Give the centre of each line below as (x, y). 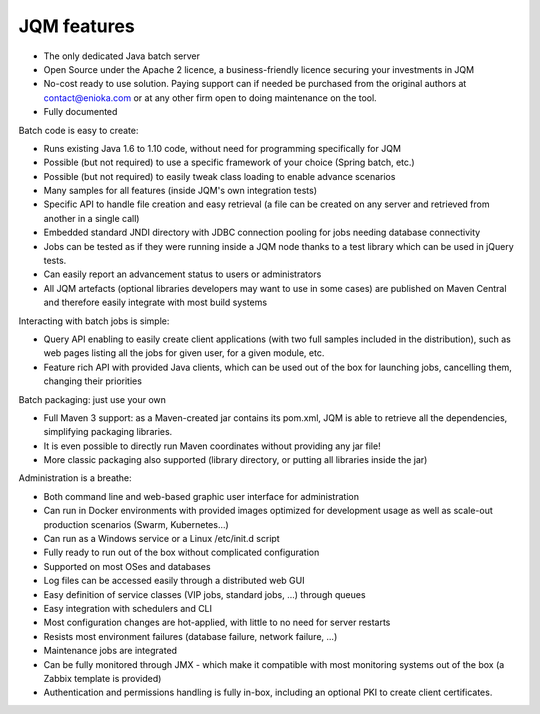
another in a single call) (91, 218)
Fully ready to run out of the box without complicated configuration (181, 552)
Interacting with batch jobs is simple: (94, 321)
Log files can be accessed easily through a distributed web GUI (174, 581)
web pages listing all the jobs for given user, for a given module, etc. (184, 353)
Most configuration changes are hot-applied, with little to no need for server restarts (217, 622)
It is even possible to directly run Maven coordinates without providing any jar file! (212, 446)
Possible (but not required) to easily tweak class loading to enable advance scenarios (219, 176)
